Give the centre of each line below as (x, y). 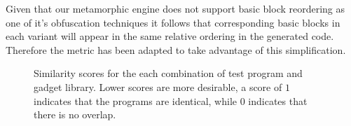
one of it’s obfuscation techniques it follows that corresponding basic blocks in (173, 22)
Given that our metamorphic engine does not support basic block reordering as (175, 8)
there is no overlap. (75, 114)
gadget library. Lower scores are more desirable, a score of (158, 86)
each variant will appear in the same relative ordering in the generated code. (170, 36)
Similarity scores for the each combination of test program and (168, 73)
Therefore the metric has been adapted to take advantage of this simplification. (176, 49)
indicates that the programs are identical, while (135, 100)
